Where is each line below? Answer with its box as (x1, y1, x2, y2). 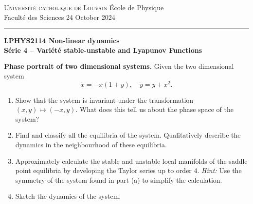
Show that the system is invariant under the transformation (15, 94, 194, 105)
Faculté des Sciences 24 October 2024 (4, 12, 115, 22)
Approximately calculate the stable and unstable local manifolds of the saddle (15, 156, 248, 166)
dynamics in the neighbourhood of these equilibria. (15, 140, 167, 150)
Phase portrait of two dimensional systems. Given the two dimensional (4, 61, 234, 71)
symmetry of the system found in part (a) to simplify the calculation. (15, 174, 222, 185)
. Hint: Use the (197, 165, 242, 175)
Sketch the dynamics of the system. (15, 191, 121, 201)
